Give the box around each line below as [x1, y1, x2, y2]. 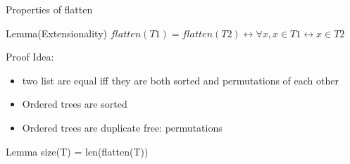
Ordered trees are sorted [22, 96, 127, 111]
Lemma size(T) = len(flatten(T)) [6, 144, 149, 158]
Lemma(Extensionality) [6, 25, 107, 40]
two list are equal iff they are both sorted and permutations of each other [22, 72, 339, 87]
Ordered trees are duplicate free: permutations [22, 120, 223, 134]
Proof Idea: [6, 49, 54, 64]
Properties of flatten [6, 2, 93, 16]
